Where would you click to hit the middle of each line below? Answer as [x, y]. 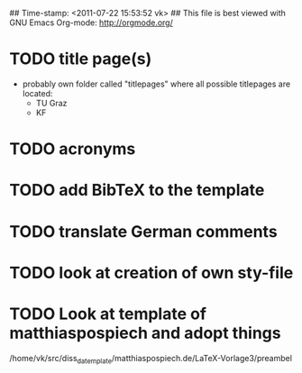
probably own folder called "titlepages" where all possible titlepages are [156, 84]
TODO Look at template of [108, 314]
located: [37, 93]
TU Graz [51, 103]
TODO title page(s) [81, 59]
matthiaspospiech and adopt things [145, 333]
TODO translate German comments [143, 231]
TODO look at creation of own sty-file [151, 273]
